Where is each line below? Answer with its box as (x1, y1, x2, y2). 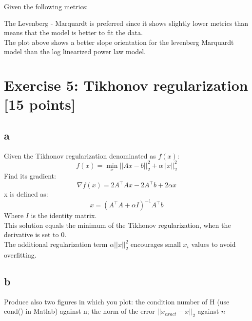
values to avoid (191, 239, 236, 249)
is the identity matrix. (31, 210, 97, 221)
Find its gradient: (4, 171, 56, 181)
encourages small (131, 239, 181, 249)
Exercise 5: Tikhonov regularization (4, 75, 248, 95)
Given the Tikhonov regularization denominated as (4, 150, 156, 160)
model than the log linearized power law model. (4, 46, 146, 57)
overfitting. (4, 249, 37, 260)
